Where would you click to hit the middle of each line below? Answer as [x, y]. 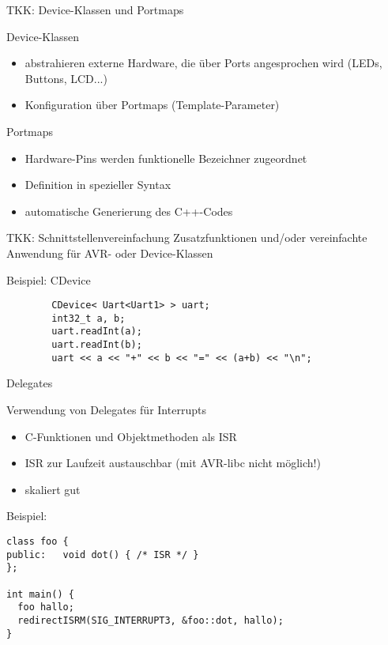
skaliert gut [53, 489]
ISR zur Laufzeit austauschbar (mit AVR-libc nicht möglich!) [173, 463]
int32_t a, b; [89, 318]
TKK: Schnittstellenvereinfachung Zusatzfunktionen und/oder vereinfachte [187, 238]
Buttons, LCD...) [66, 78]
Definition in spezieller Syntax [98, 185]
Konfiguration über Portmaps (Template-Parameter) [152, 105]
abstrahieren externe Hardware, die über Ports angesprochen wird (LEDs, [203, 63]
